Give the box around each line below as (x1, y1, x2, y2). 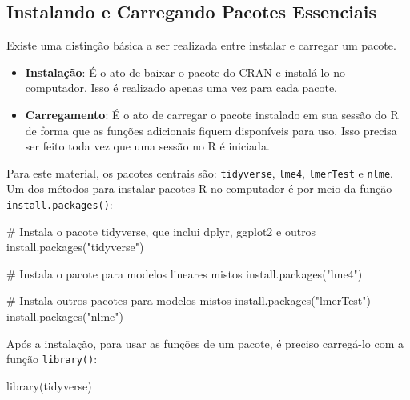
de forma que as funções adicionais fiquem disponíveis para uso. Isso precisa (25, 122, 397, 138)
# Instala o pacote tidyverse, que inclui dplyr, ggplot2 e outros (6, 222, 316, 239)
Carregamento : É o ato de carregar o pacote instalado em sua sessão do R (25, 106, 399, 122)
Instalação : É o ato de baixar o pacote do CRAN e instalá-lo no (25, 63, 345, 80)
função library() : (6, 350, 98, 367)
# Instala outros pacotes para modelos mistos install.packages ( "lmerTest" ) (6, 292, 371, 309)
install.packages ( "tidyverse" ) (6, 238, 144, 255)
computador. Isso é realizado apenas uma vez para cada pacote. (25, 79, 337, 96)
